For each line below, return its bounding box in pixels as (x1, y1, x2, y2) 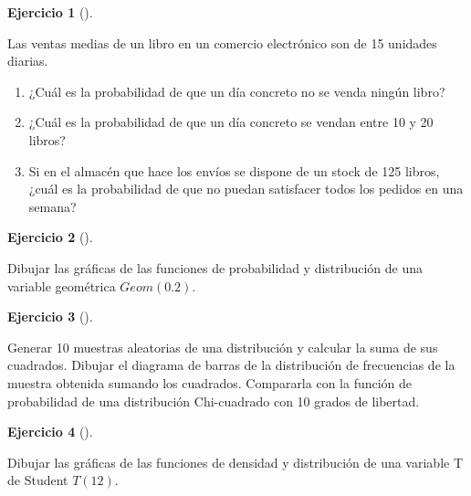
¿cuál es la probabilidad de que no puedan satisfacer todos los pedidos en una (28, 179, 464, 198)
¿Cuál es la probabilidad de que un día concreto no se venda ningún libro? (28, 81, 445, 100)
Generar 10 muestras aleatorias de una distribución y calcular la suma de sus (7, 337, 438, 356)
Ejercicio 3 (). (7, 307, 93, 326)
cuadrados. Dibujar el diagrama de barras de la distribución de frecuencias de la (7, 355, 455, 375)
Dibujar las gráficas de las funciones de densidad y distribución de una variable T (7, 452, 464, 471)
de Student (7, 470, 68, 490)
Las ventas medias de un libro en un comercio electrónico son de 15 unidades (7, 33, 437, 52)
